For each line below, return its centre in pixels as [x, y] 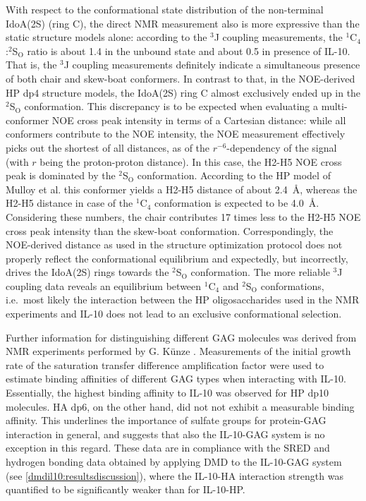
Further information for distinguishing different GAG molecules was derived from [181, 337]
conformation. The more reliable [260, 272]
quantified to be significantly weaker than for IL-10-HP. [126, 489]
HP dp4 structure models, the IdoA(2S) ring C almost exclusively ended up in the [183, 92]
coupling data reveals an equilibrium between [104, 285]
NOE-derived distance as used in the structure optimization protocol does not [174, 245]
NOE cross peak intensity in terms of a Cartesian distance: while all [199, 120]
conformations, [292, 285]
